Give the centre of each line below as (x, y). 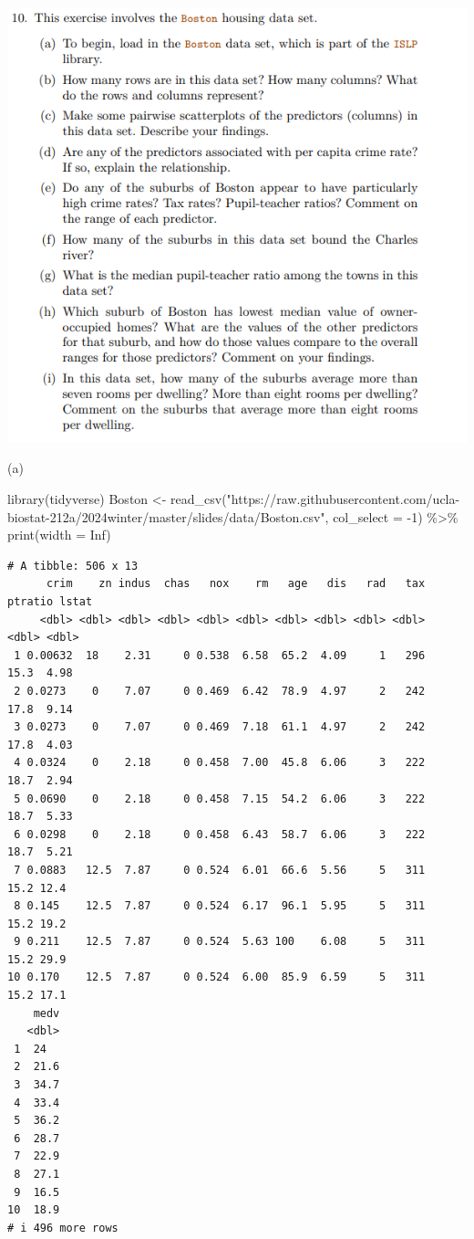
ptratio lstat (50, 602)
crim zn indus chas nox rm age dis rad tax (236, 584)
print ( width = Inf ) (59, 535)
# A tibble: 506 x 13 (73, 566)
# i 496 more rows (63, 1228)
